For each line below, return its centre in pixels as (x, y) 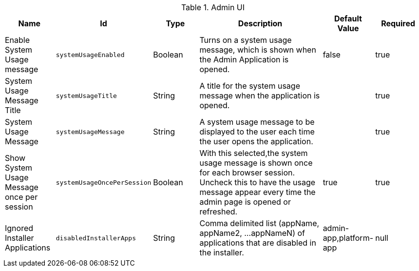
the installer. (222, 252)
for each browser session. (247, 173)
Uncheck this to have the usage (257, 182)
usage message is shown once (256, 163)
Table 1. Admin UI (213, 7)
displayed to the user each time (257, 132)
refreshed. (219, 212)
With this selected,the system (254, 153)
